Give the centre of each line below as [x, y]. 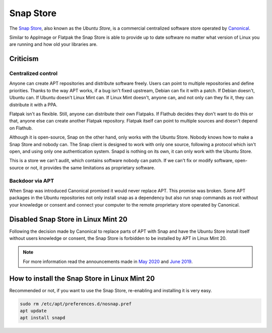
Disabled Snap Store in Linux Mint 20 [69, 219]
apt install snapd [43, 318]
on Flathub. [21, 128]
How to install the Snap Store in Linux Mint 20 [82, 278]
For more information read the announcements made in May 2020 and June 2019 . [108, 261]
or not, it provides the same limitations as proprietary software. [90, 168]
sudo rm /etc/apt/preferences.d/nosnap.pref [76, 304]
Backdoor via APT [32, 180]
